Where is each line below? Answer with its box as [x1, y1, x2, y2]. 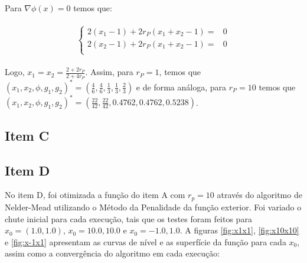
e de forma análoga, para [136, 80, 227, 93]
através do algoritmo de [217, 189, 302, 201]
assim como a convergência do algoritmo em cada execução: [5, 247, 220, 259]
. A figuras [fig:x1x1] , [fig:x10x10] [179, 224, 299, 236]
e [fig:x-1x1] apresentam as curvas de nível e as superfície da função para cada [5, 235, 286, 248]
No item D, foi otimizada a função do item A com [5, 189, 185, 201]
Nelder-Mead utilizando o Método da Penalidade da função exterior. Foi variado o [5, 200, 302, 213]
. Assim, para [85, 66, 133, 78]
